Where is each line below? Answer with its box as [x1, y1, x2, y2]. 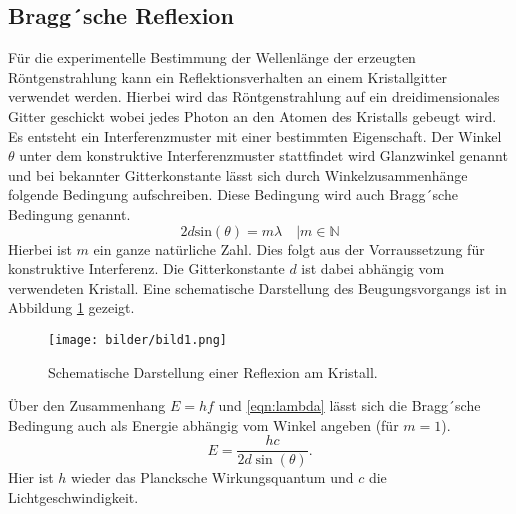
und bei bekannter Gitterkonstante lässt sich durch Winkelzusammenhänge [8, 164, 468, 185]
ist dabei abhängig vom [301, 258, 445, 279]
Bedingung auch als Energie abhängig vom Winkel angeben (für [8, 414, 399, 435]
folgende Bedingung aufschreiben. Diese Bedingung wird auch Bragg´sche [8, 184, 458, 205]
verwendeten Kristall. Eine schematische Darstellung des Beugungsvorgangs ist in [8, 277, 507, 298]
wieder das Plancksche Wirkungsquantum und [71, 467, 354, 488]
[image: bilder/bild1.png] [48, 332, 227, 347]
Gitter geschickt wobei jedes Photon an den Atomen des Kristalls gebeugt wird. [8, 105, 497, 126]
